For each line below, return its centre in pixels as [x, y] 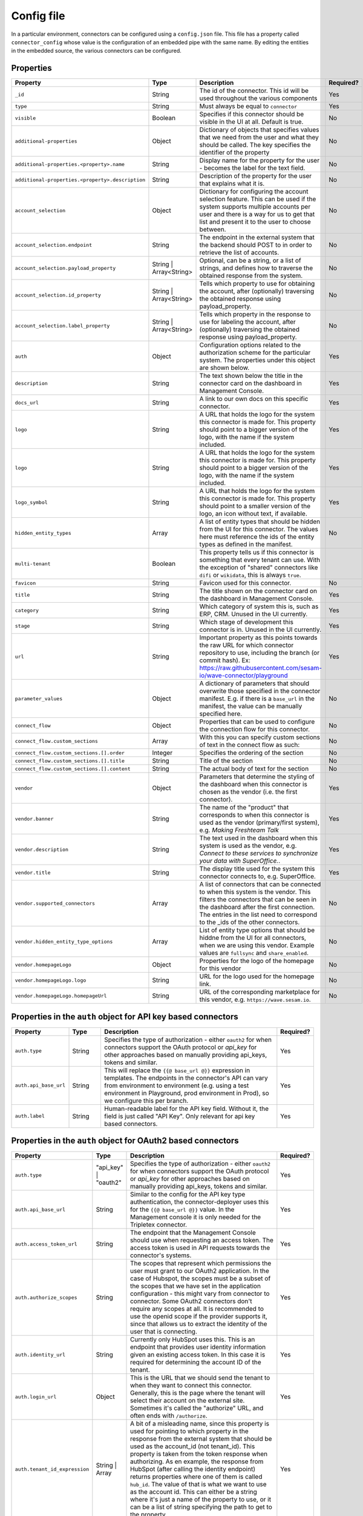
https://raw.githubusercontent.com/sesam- [261, 668]
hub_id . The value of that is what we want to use [198, 1484]
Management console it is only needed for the [196, 1217]
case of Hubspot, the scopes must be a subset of [201, 1278]
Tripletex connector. [159, 1225]
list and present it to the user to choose [255, 222]
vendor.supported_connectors [55, 903]
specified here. [221, 714]
